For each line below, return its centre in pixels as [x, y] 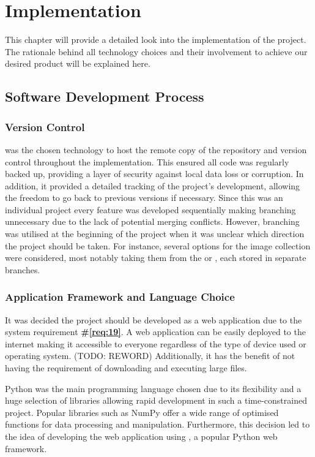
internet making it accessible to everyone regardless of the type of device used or [156, 343]
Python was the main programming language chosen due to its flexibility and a [153, 388]
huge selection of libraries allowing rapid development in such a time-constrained [156, 400]
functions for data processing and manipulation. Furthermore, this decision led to [157, 424]
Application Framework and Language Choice [120, 297]
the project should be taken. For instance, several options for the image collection [158, 245]
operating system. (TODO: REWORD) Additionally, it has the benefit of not [150, 356]
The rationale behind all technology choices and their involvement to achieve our [156, 51]
